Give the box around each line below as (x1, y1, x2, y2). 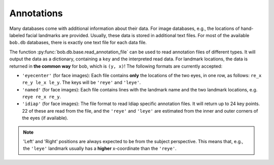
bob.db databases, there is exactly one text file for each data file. (9, 40, 147, 46)
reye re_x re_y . (22, 94, 61, 100)
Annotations (9, 8, 63, 19)
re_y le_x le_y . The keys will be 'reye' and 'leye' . (22, 79, 141, 86)
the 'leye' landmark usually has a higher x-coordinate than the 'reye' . (23, 145, 177, 152)
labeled (9, 32, 25, 38)
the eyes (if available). (22, 115, 68, 121)
